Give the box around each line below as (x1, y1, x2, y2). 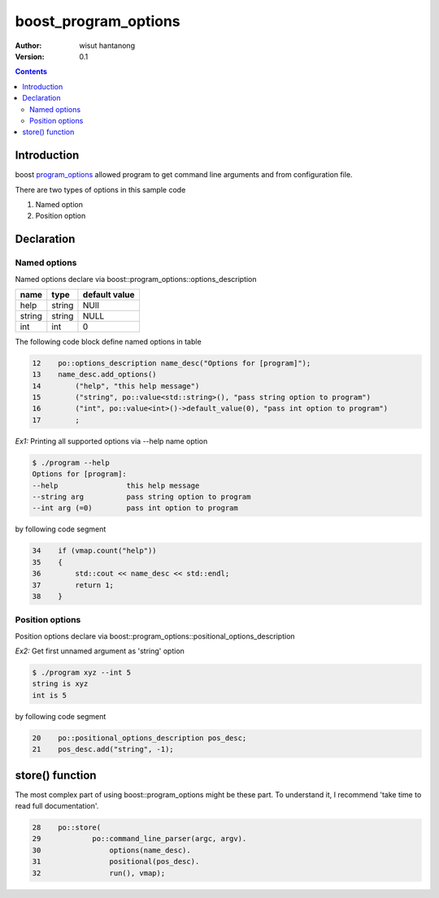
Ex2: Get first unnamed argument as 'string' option (15, 646, 185, 656)
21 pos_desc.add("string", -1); (32, 744, 174, 754)
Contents (15, 67, 48, 76)
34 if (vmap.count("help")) (32, 546, 158, 556)
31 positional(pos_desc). (32, 857, 200, 866)
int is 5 (32, 691, 67, 700)
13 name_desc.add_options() (32, 370, 158, 380)
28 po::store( (32, 823, 102, 832)
